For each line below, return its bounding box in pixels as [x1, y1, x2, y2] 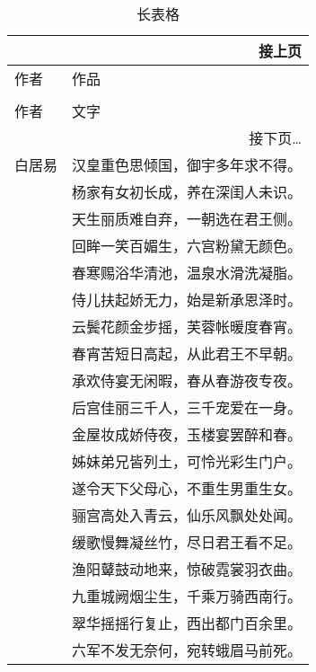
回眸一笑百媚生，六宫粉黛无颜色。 [72, 235, 303, 256]
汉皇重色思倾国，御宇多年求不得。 [72, 155, 303, 175]
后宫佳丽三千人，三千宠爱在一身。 [72, 397, 303, 418]
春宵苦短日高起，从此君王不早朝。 [72, 343, 303, 364]
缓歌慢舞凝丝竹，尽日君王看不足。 [72, 532, 303, 553]
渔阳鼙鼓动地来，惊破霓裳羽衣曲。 [72, 559, 303, 579]
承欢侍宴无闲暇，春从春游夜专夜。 [72, 370, 303, 391]
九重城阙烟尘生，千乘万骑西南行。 [72, 586, 303, 606]
